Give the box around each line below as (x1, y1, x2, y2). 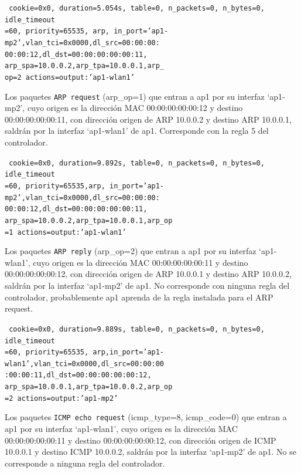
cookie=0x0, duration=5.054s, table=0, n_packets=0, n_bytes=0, (9, 4, 265, 12)
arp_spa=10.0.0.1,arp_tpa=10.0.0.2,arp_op (5, 383, 173, 391)
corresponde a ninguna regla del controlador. (5, 457, 165, 469)
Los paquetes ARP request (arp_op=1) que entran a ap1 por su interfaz (5, 90, 265, 102)
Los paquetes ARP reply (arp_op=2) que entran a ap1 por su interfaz (5, 245, 256, 257)
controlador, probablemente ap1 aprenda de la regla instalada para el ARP (5, 290, 273, 303)
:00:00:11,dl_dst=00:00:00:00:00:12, (5, 371, 152, 380)
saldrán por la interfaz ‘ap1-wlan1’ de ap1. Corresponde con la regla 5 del (5, 124, 269, 137)
